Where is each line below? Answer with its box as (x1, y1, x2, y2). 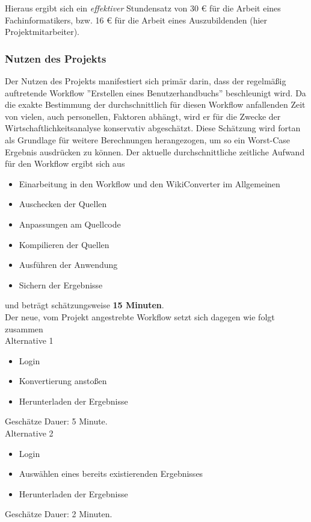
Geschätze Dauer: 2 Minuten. (5, 508, 112, 520)
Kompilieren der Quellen (19, 238, 109, 250)
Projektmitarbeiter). (5, 25, 80, 38)
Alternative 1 (5, 334, 54, 347)
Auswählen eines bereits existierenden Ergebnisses (19, 467, 203, 480)
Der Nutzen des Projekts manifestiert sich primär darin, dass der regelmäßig (5, 75, 286, 87)
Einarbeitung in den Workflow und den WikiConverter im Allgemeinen (19, 177, 280, 190)
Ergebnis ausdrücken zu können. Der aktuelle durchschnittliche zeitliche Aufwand (5, 145, 305, 158)
